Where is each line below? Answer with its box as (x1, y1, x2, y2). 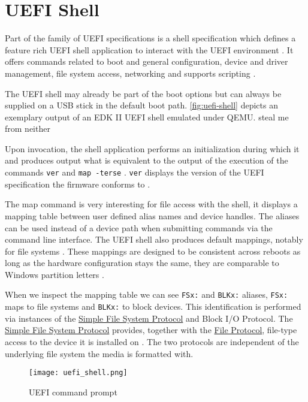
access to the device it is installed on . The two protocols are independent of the (5, 335, 299, 347)
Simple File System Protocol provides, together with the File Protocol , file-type (5, 324, 297, 336)
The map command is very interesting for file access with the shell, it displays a (5, 198, 298, 210)
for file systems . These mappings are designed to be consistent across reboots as (5, 244, 301, 257)
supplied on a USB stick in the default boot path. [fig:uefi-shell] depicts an (5, 99, 278, 111)
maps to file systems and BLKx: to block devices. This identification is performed (5, 300, 301, 313)
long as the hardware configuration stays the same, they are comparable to (5, 256, 279, 269)
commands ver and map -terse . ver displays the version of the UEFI (5, 166, 264, 179)
